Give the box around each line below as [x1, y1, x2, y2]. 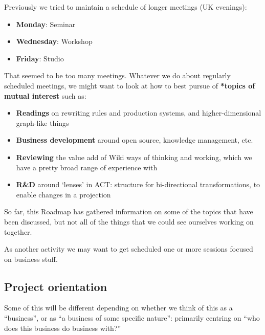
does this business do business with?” [4, 322, 121, 333]
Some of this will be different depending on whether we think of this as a [4, 302, 233, 313]
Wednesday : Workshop [16, 36, 93, 47]
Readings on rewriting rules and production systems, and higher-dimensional [16, 107, 261, 118]
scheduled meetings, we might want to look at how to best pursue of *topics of [4, 80, 255, 91]
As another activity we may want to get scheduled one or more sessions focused [4, 243, 253, 254]
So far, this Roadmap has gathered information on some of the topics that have [4, 206, 253, 217]
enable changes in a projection [16, 189, 111, 199]
